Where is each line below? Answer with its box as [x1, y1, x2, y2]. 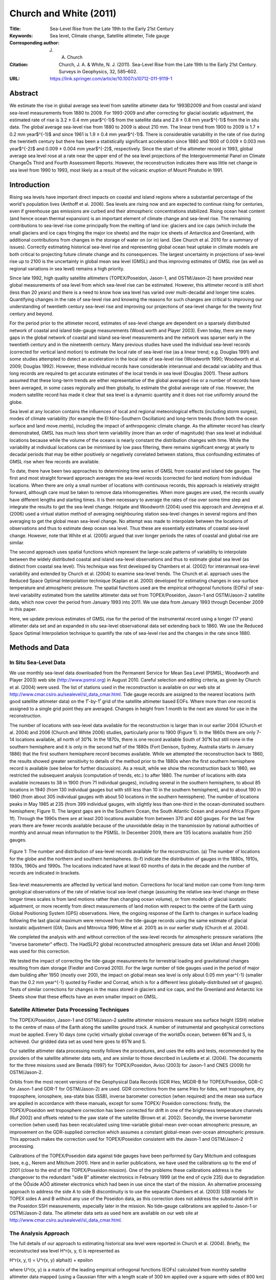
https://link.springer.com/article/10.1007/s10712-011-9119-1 [50, 76, 172, 82]
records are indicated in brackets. [9, 870, 80, 876]
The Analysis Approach [9, 1230, 70, 1237]
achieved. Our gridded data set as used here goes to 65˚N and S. [9, 1038, 147, 1044]
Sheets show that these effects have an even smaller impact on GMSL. [9, 993, 158, 999]
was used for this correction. [9, 948, 70, 954]
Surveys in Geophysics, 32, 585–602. [59, 68, 138, 74]
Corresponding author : [9, 40, 60, 46]
